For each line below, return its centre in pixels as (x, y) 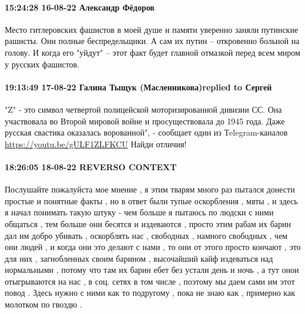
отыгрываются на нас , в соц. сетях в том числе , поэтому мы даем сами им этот (150, 281)
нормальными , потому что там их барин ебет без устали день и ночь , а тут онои (152, 270)
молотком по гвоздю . (43, 304)
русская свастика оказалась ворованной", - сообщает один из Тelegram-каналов (146, 132)
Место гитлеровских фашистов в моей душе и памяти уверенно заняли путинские (152, 29)
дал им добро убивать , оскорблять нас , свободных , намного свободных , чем (146, 235)
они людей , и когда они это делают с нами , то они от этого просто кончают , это (153, 247)
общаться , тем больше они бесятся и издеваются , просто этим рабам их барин (148, 223)
